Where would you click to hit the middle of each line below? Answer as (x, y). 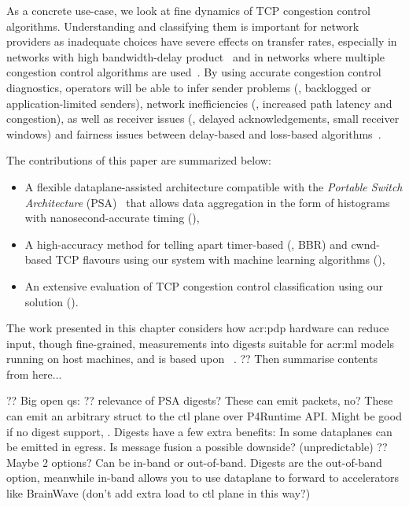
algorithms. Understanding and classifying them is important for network (183, 26)
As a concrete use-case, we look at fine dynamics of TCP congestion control (188, 10)
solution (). (52, 301)
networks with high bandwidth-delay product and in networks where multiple (196, 56)
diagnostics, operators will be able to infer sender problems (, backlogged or (189, 87)
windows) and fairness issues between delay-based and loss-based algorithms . (194, 133)
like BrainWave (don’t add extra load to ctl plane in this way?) (158, 493)
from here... (34, 374)
